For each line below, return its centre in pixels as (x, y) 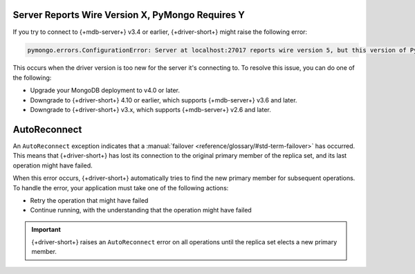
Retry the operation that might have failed (89, 200)
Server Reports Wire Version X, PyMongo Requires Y (129, 15)
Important (46, 229)
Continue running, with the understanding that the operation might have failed (141, 210)
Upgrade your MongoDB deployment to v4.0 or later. (105, 91)
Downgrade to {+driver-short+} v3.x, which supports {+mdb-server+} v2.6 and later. (150, 110)
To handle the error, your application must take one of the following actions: (121, 188)
